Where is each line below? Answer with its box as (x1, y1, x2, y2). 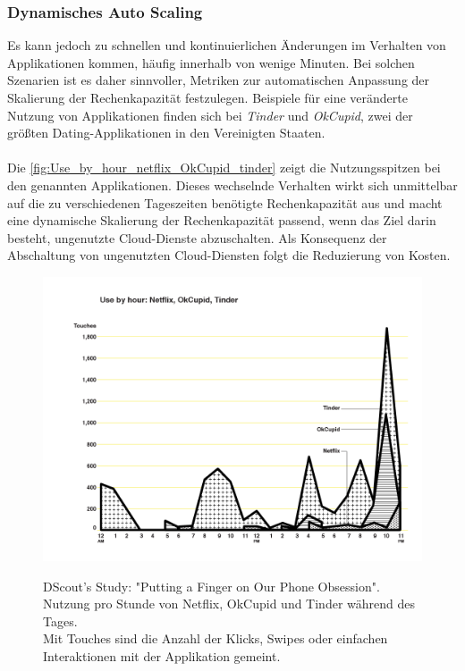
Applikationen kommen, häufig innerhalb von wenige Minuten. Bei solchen (7, 53, 415, 71)
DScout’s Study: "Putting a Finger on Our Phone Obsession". (43, 576, 380, 595)
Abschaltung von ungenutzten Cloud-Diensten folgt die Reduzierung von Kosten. (7, 246, 451, 264)
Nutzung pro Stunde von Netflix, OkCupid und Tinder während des (43, 594, 415, 613)
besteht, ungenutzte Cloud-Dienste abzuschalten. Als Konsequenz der (7, 228, 387, 247)
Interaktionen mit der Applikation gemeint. (43, 646, 281, 665)
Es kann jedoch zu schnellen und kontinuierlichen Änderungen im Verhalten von (7, 36, 446, 55)
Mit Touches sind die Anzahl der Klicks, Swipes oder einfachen (43, 629, 388, 648)
